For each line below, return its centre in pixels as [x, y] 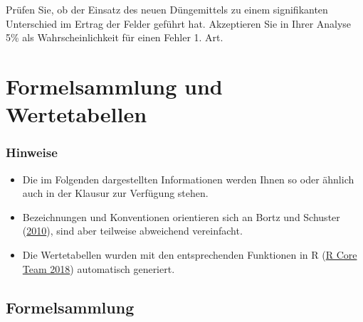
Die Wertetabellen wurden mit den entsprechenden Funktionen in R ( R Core [190, 254]
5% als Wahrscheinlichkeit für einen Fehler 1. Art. [115, 37]
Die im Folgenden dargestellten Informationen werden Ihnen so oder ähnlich [188, 179]
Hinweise [32, 152]
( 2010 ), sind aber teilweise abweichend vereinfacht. [132, 231]
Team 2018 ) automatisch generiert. [99, 268]
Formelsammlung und [114, 86]
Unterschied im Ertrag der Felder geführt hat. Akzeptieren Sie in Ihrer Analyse [179, 23]
